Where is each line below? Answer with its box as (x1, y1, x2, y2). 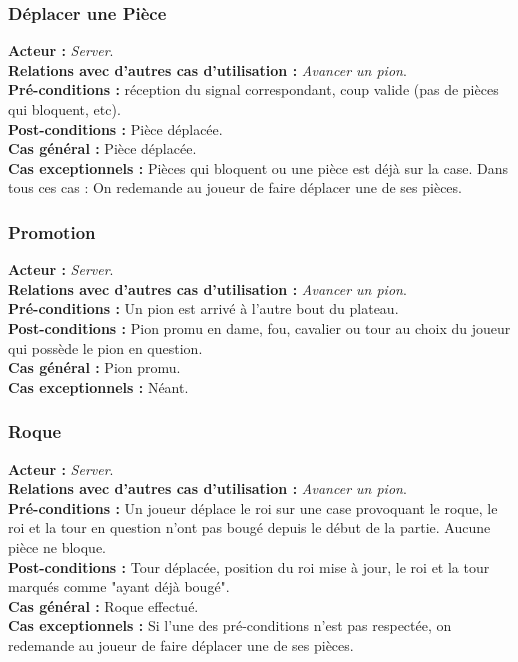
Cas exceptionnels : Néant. (8, 376, 189, 397)
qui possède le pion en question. (8, 337, 203, 358)
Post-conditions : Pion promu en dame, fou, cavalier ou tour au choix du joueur (8, 317, 511, 338)
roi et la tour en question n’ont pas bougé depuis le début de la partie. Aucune (8, 517, 491, 538)
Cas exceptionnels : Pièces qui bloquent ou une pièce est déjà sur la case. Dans (8, 157, 509, 178)
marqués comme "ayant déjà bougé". (8, 576, 230, 597)
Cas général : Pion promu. (8, 357, 181, 378)
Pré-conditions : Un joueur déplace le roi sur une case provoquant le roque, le (8, 497, 498, 518)
